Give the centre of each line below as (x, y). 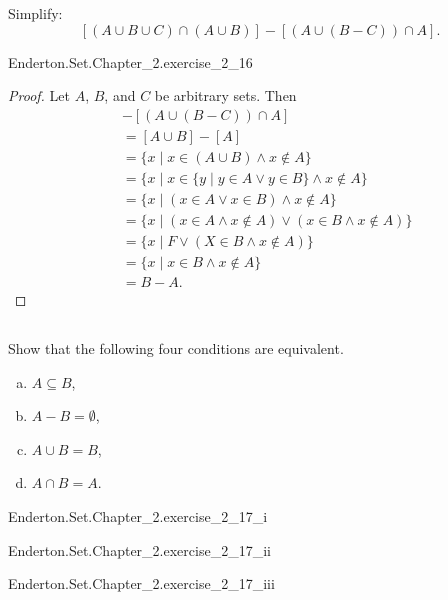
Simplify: (35, 13)
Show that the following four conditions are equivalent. (176, 348)
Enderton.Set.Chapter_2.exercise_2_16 (130, 61)
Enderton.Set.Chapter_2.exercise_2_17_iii (141, 583)
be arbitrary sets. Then (225, 95)
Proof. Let (39, 95)
